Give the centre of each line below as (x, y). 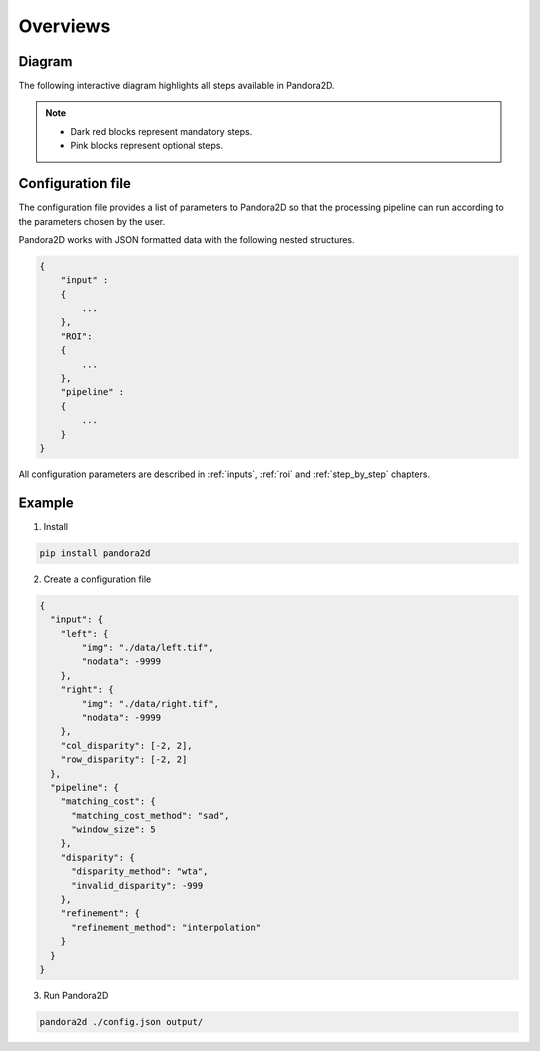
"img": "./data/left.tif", (147, 647)
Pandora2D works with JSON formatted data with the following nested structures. (186, 239)
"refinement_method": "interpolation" (166, 927)
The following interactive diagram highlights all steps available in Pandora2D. (176, 86)
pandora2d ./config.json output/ (121, 1021)
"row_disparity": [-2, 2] (124, 759)
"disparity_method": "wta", (140, 871)
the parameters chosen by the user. (92, 221)
